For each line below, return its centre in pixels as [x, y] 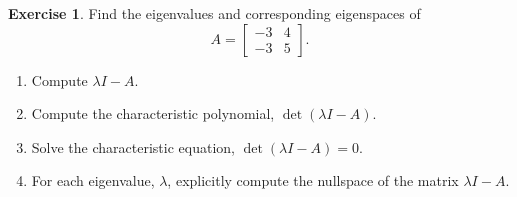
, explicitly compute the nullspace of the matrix [313, 180]
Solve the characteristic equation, [133, 146]
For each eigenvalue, [93, 180]
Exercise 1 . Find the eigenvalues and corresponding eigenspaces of [214, 13]
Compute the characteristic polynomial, [153, 113]
